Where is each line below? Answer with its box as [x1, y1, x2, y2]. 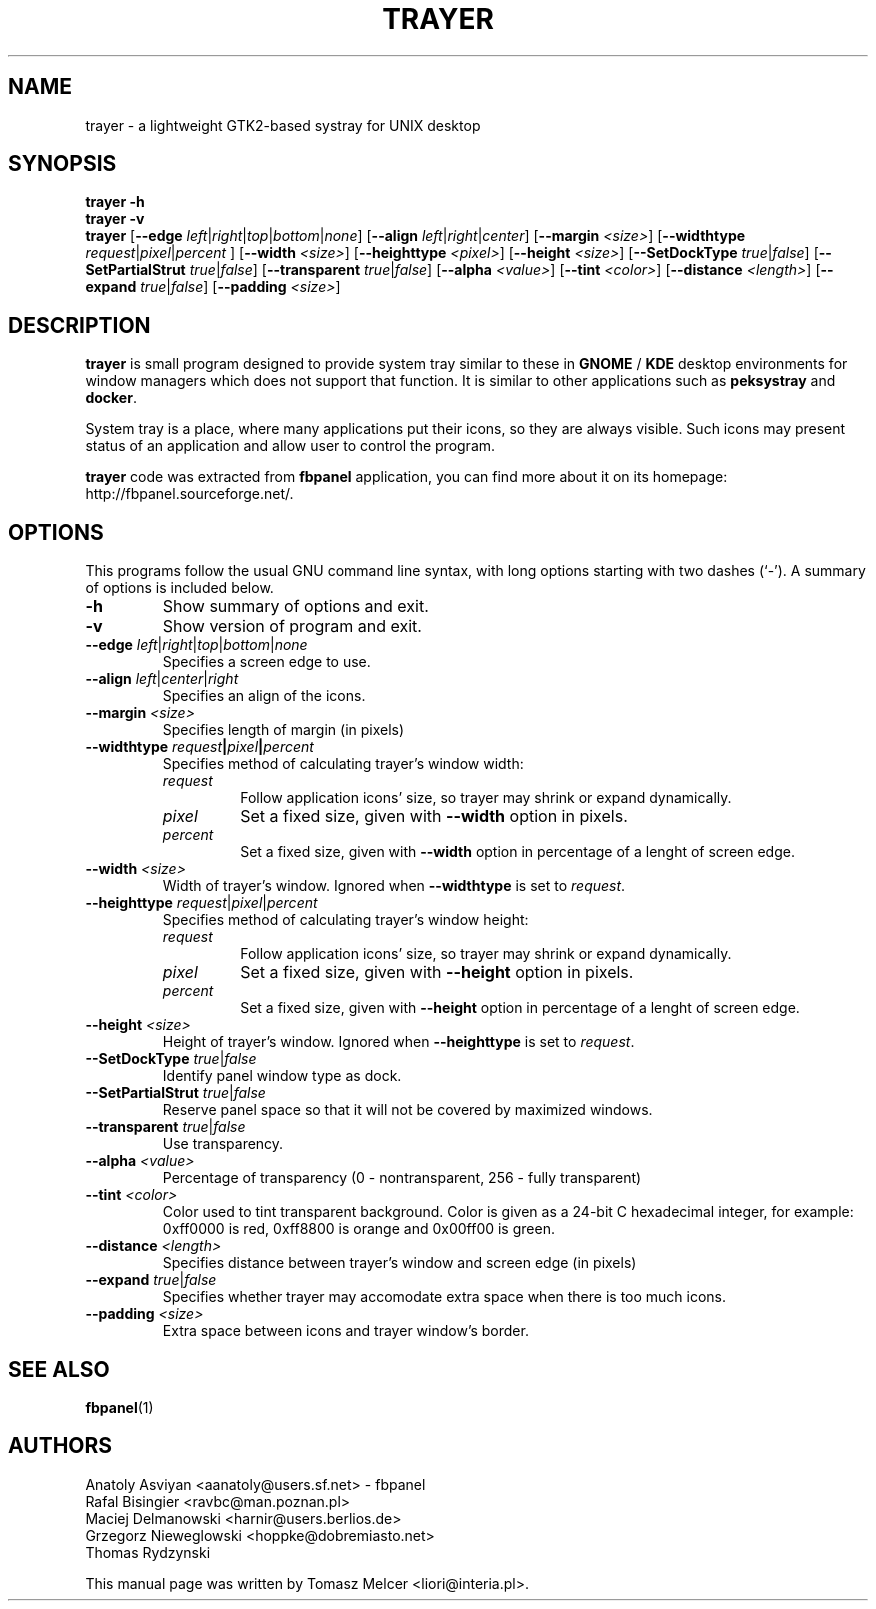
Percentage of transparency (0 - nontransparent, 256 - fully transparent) [162, 1169, 642, 1187]
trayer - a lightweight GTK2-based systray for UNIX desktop [85, 116, 481, 134]
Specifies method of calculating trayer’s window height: [162, 911, 529, 929]
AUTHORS [8, 1433, 113, 1459]
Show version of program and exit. [162, 616, 422, 637]
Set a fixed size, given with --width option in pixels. [240, 806, 628, 827]
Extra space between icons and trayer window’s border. [162, 1322, 529, 1340]
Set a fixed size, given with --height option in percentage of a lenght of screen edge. [240, 999, 800, 1017]
